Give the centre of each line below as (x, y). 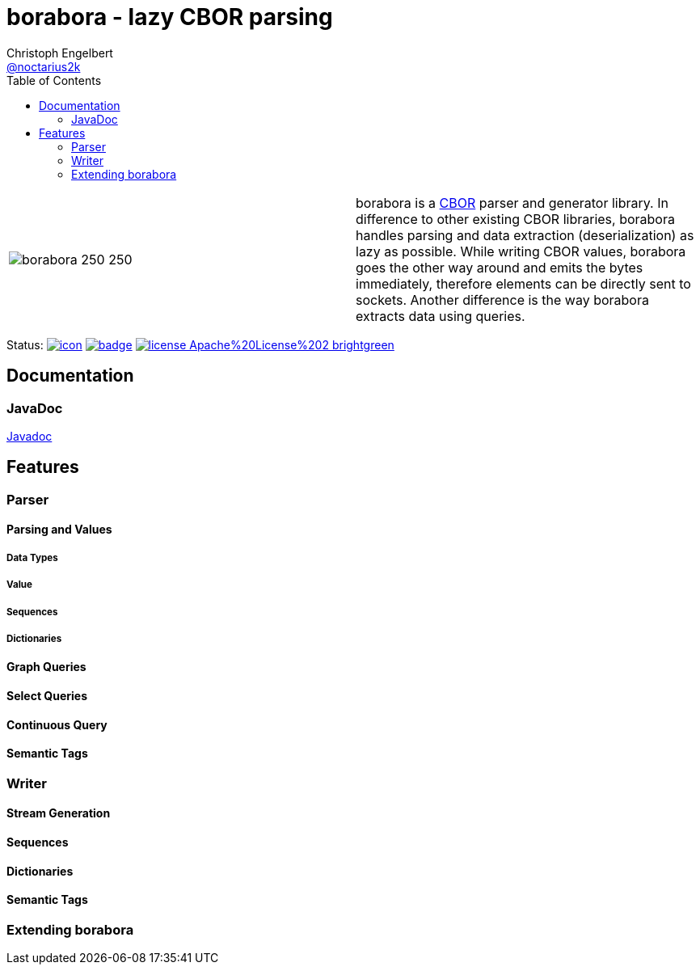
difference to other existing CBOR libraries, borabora (515, 219)
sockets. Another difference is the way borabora (502, 300)
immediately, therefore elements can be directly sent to (523, 283)
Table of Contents (54, 80)
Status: (25, 344)
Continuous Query (57, 724)
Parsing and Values (59, 530)
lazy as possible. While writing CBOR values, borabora (521, 251)
